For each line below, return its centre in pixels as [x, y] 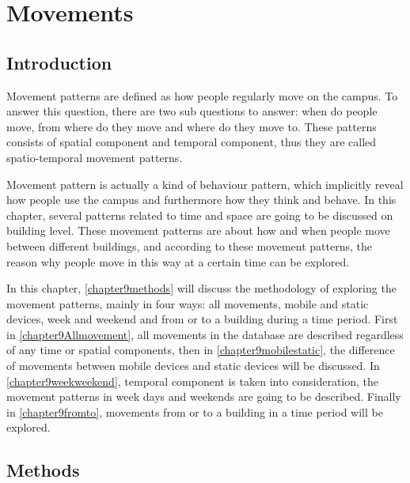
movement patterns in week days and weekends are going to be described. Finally [204, 396]
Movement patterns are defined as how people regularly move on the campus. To [202, 95]
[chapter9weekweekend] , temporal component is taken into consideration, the [193, 381]
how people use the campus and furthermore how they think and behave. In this [201, 200]
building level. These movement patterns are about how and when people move [198, 230]
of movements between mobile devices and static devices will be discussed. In [193, 366]
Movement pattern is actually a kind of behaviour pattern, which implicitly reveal [205, 184]
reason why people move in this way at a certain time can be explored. [178, 261]
